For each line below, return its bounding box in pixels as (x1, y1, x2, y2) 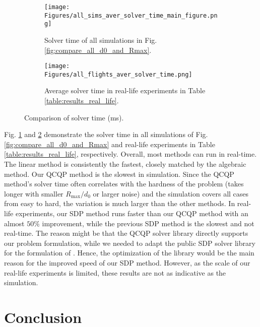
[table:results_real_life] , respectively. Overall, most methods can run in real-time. (4, 149, 257, 159)
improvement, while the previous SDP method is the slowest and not (42, 218, 254, 228)
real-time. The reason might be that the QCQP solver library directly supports (4, 228, 248, 238)
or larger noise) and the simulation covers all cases (93, 188, 249, 199)
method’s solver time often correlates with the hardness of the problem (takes (4, 178, 244, 189)
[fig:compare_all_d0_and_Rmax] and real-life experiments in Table (4, 139, 215, 149)
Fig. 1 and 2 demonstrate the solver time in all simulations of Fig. (4, 129, 208, 140)
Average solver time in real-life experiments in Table (44, 85, 206, 96)
